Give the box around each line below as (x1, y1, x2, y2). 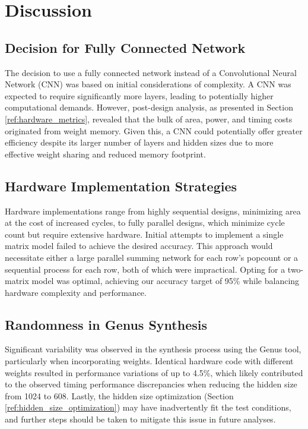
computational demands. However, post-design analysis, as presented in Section (5, 101, 293, 113)
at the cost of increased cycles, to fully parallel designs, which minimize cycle (5, 216, 285, 229)
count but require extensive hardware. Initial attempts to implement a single (5, 228, 284, 240)
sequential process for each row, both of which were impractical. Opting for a (5, 263, 285, 275)
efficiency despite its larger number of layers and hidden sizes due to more (5, 136, 274, 149)
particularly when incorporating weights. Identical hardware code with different (5, 355, 294, 367)
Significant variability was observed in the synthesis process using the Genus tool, (5, 343, 301, 355)
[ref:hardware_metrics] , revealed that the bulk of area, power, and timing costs (5, 112, 293, 125)
